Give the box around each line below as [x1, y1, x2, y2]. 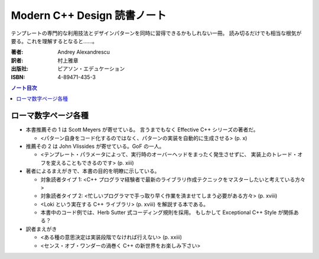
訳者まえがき [25, 225, 57, 232]
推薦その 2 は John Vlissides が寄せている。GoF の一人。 [25, 143, 165, 150]
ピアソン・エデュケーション [57, 65, 125, 72]
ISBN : [11, 73, 25, 80]
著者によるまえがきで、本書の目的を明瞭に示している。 [25, 167, 160, 174]
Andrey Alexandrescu [57, 48, 110, 56]
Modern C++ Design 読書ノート [11, 9, 167, 22]
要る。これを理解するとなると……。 [11, 37, 97, 44]
